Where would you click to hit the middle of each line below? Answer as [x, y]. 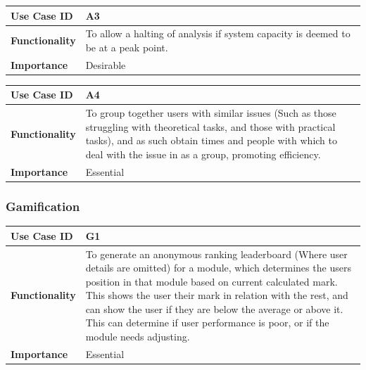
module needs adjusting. [138, 337]
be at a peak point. [127, 47]
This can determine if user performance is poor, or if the [207, 323]
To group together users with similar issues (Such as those [211, 113]
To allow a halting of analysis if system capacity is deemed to [218, 33]
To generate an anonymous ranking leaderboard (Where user [216, 254]
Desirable [106, 64]
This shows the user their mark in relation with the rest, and [217, 295]
